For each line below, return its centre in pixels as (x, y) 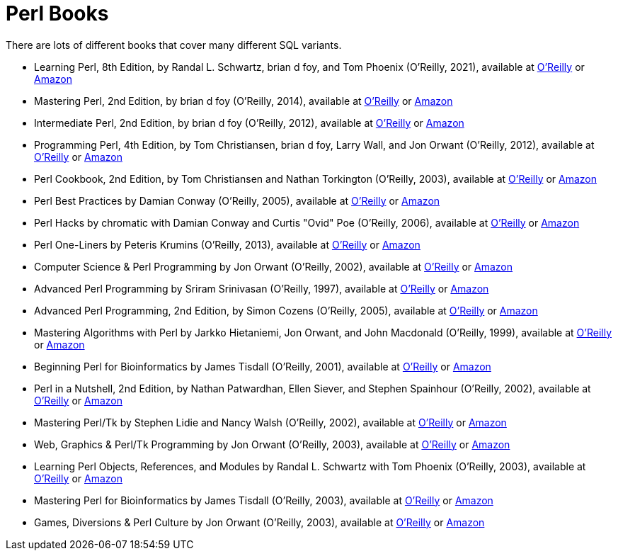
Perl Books (57, 13)
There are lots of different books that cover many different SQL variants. (174, 45)
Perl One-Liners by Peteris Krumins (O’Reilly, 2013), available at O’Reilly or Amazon (227, 244)
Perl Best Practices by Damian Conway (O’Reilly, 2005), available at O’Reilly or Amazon (237, 200)
